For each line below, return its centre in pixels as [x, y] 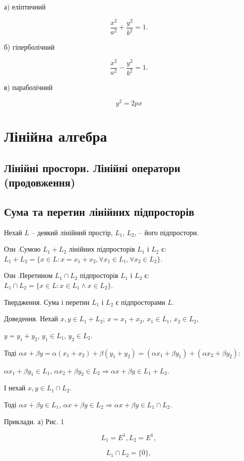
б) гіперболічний [29, 47]
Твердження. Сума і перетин [47, 302]
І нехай [15, 388]
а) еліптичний [25, 6]
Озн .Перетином [28, 275]
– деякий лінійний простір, [72, 232]
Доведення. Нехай [31, 319]
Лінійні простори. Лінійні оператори [92, 167]
